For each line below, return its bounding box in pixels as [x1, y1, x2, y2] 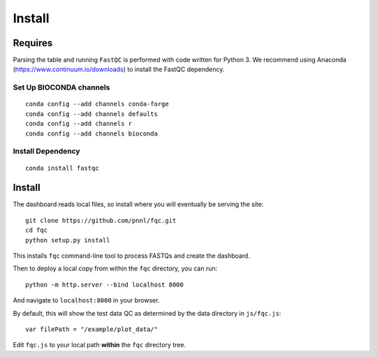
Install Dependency [13, 147, 80, 156]
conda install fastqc [25, 164, 99, 172]
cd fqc [25, 226, 48, 234]
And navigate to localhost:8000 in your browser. [13, 296, 160, 305]
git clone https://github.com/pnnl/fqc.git [25, 217, 177, 224]
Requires [13, 37, 53, 49]
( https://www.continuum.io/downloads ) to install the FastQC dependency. [13, 65, 225, 73]
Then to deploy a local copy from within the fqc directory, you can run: [13, 264, 218, 272]
